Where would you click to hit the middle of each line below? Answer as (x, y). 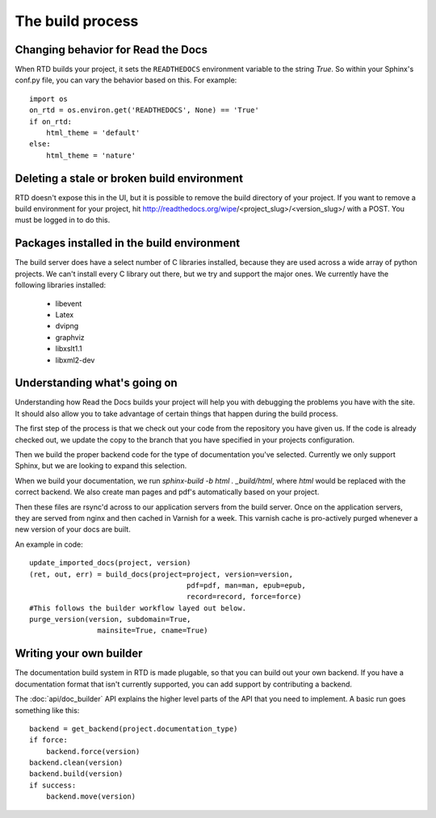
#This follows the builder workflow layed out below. (138, 608)
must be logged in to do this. (63, 220)
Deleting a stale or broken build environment (129, 178)
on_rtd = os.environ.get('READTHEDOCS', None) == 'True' (145, 110)
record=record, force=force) (244, 597)
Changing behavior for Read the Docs (111, 50)
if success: (53, 785)
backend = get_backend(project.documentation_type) (134, 728)
